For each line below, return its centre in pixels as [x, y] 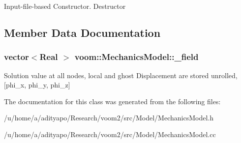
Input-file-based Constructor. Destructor [65, 6]
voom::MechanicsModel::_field [136, 57]
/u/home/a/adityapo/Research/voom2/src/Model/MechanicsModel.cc [110, 134]
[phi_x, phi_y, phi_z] [37, 85]
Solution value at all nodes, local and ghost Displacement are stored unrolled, [121, 75]
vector [16, 57]
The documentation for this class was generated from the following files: [112, 101]
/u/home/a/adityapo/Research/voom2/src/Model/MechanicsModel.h [109, 118]
